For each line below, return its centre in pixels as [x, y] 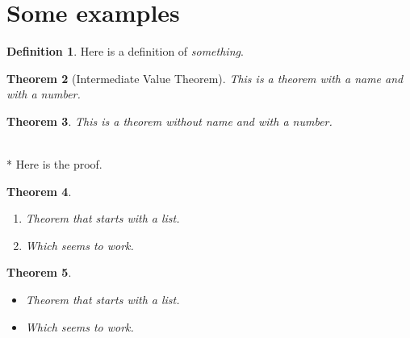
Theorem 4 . [39, 191]
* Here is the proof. [54, 164]
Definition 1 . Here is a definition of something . [125, 51]
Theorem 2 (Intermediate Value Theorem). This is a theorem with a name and [205, 78]
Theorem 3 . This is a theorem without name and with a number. [169, 121]
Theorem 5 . [39, 272]
